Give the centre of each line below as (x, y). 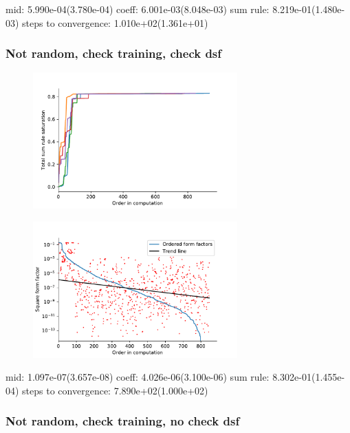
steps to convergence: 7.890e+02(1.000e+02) (115, 390)
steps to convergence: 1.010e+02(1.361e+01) (115, 22)
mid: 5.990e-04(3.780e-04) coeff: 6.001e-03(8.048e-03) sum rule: (138, 9)
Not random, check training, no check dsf (123, 421)
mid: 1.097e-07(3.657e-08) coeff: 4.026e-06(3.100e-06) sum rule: (138, 377)
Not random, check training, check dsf (114, 53)
